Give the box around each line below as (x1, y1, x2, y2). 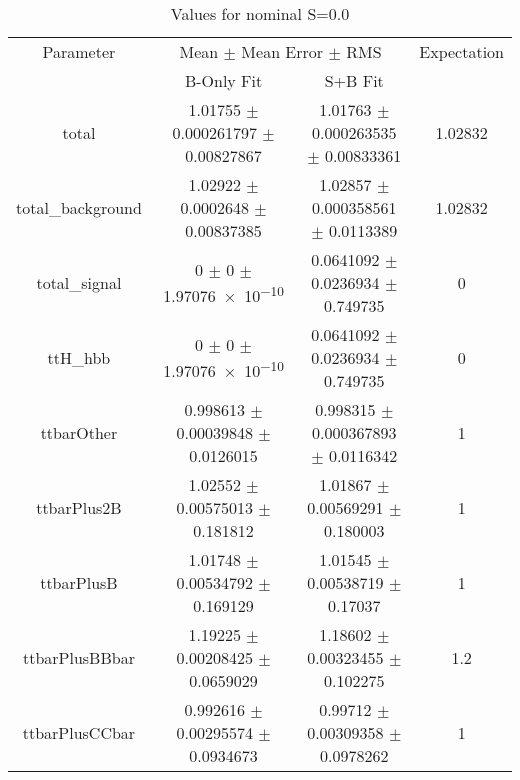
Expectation (419, 40, 504, 63)
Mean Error (241, 40, 324, 63)
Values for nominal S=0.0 (170, 2, 350, 25)
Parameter (42, 40, 116, 63)
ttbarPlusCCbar (22, 721, 136, 744)
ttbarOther (40, 421, 118, 444)
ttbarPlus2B (36, 496, 122, 519)
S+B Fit (324, 69, 384, 92)
